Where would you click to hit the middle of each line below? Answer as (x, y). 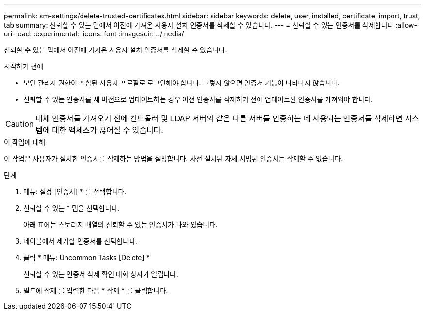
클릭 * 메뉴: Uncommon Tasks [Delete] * (87, 257)
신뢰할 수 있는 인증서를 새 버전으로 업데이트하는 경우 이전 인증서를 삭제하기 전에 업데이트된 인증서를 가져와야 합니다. (198, 99)
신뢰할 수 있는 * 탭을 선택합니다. (72, 208)
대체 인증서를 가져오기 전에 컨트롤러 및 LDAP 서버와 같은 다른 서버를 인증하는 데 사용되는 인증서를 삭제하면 (219, 118)
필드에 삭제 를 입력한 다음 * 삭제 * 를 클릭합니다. (96, 290)
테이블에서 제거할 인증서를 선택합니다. (80, 241)
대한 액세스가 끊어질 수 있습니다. (107, 130)
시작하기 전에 (24, 66)
